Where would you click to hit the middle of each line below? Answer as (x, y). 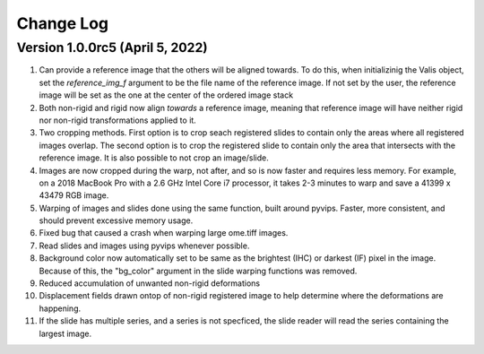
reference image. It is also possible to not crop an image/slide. (154, 158)
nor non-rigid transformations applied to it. (117, 120)
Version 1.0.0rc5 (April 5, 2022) (112, 47)
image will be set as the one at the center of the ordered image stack (166, 95)
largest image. (65, 333)
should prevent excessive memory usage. (116, 220)
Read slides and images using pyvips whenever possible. (144, 246)
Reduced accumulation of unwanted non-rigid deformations (149, 283)
